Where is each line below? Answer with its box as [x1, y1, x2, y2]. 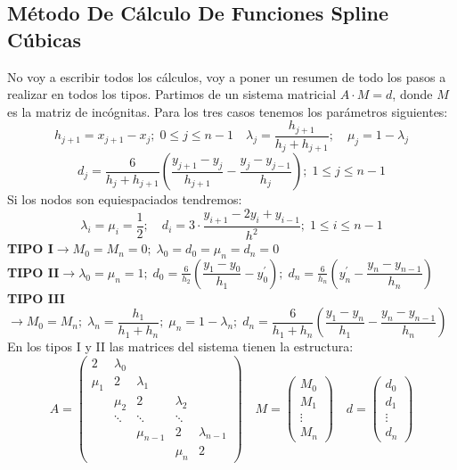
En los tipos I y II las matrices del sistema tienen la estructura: [7, 337, 354, 356]
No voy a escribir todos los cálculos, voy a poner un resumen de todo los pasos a [7, 67, 446, 86]
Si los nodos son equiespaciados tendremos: [7, 190, 242, 209]
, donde [392, 85, 433, 103]
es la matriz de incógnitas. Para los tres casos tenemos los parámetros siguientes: [7, 102, 448, 120]
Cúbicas [7, 25, 81, 53]
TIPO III [7, 288, 65, 307]
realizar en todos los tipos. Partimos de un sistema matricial [7, 85, 337, 103]
